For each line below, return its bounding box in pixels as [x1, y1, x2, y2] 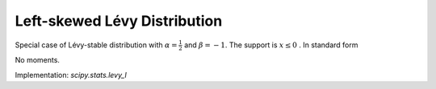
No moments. [15, 55, 61, 65]
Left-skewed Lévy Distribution [15, 12, 223, 30]
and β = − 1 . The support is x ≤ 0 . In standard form [184, 40, 358, 50]
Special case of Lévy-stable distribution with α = [15, 40, 178, 50]
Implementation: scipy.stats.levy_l [15, 70, 127, 79]
